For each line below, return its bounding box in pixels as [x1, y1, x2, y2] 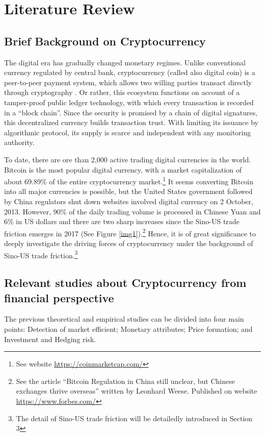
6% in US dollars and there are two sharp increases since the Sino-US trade [4, 216, 240, 227]
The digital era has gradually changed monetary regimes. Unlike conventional [4, 57, 246, 67]
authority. [4, 137, 35, 148]
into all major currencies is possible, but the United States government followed [4, 186, 253, 197]
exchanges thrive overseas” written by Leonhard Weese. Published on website [16, 385, 257, 396]
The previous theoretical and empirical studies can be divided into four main [4, 313, 244, 324]
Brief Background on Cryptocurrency [4, 33, 206, 49]
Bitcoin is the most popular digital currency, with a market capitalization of [4, 164, 242, 175]
